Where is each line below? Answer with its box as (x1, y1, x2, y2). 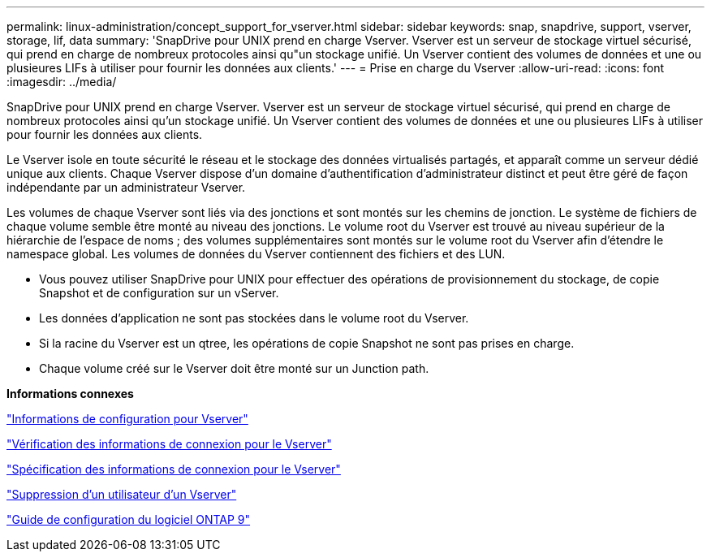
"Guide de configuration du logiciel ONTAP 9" (6, 513, 251, 526)
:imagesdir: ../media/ (6, 75, 117, 89)
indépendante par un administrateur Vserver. (6, 180, 246, 194)
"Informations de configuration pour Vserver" (6, 412, 248, 426)
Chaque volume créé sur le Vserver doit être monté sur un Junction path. (39, 361, 429, 375)
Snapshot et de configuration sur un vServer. (39, 286, 279, 300)
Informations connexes (6, 387, 134, 400)
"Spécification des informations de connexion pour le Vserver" (6, 462, 341, 476)
